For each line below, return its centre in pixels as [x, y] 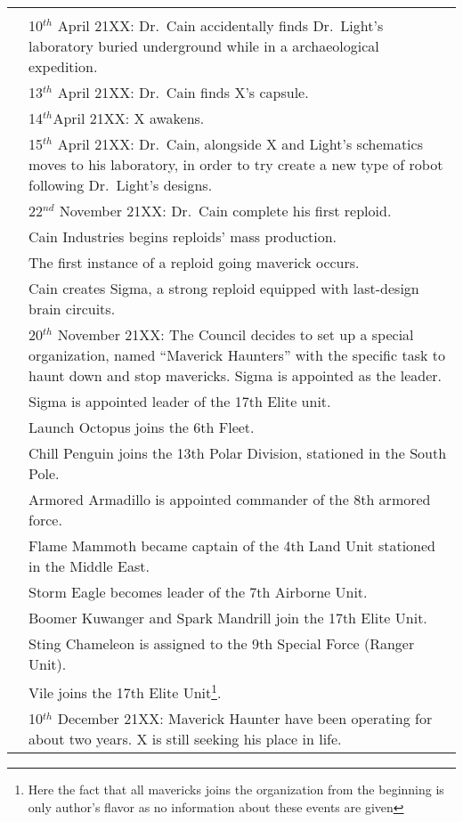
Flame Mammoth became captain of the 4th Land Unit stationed [232, 545]
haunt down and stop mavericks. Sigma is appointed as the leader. [236, 375]
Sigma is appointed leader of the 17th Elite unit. [180, 401]
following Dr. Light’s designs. [121, 185]
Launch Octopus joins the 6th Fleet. [142, 427]
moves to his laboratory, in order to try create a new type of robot [236, 164]
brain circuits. [72, 309]
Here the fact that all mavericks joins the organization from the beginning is [236, 789]
